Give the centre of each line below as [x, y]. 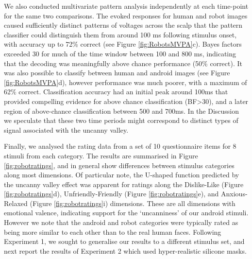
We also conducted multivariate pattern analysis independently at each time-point [126, 6]
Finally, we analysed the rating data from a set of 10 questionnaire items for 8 [120, 146]
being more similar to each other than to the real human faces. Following [113, 232]
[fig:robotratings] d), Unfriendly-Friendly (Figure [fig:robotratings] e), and [111, 194]
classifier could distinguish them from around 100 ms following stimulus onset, [120, 34]
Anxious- [234, 194]
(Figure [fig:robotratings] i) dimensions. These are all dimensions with [133, 203]
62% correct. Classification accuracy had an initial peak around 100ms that [116, 92]
